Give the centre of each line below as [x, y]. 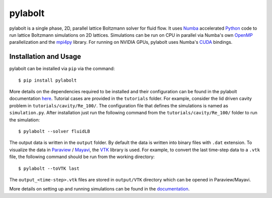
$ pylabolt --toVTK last [49, 168]
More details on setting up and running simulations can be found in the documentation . [99, 189]
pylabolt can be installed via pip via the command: [62, 69]
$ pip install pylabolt [48, 80]
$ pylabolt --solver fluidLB [54, 131]
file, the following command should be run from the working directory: [82, 157]
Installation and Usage [45, 57]
